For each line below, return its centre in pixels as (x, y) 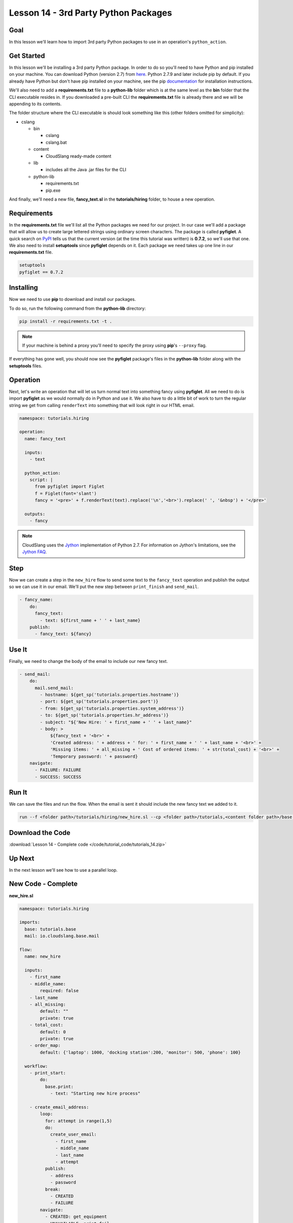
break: (53, 1189)
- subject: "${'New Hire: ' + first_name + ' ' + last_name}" (116, 722)
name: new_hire (43, 957)
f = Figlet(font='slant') (66, 493)
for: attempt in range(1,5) (78, 1121)
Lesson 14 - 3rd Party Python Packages (91, 13)
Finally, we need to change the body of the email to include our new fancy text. (88, 661)
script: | (41, 480)
